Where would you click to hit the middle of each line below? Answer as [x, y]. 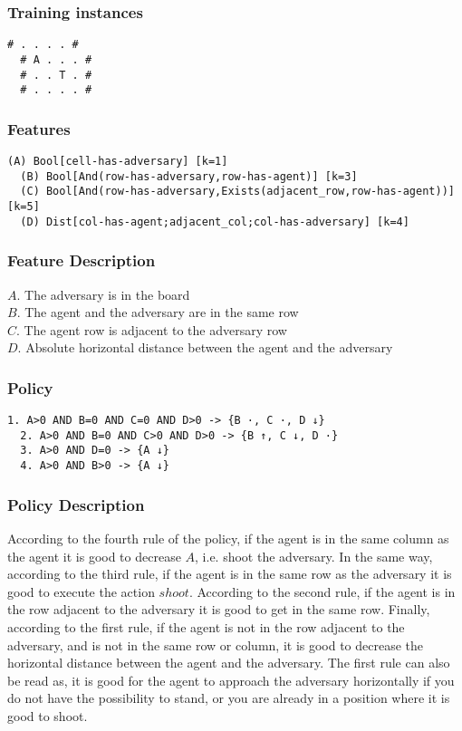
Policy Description [76, 504]
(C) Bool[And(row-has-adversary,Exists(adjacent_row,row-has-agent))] [237, 192]
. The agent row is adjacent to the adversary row [152, 329]
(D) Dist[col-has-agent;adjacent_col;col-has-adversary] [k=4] [215, 221]
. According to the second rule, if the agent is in [322, 591]
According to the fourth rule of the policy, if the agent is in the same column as [228, 538]
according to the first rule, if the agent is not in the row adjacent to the [206, 626]
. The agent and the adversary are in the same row [158, 312]
